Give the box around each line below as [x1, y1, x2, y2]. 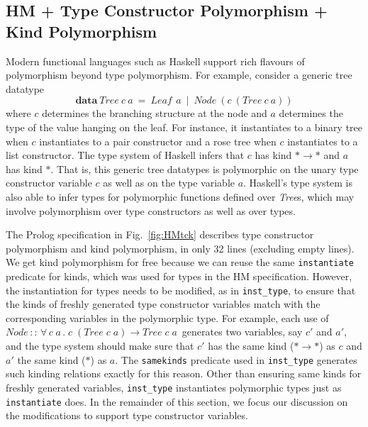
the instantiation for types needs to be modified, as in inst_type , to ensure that [6, 282, 356, 297]
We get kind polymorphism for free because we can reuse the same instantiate [6, 255, 354, 270]
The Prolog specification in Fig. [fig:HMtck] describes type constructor [6, 227, 314, 242]
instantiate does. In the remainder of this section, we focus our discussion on [6, 394, 348, 409]
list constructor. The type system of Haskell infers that [6, 148, 245, 162]
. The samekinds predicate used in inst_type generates [115, 352, 357, 367]
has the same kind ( [208, 338, 294, 353]
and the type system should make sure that [6, 338, 194, 353]
